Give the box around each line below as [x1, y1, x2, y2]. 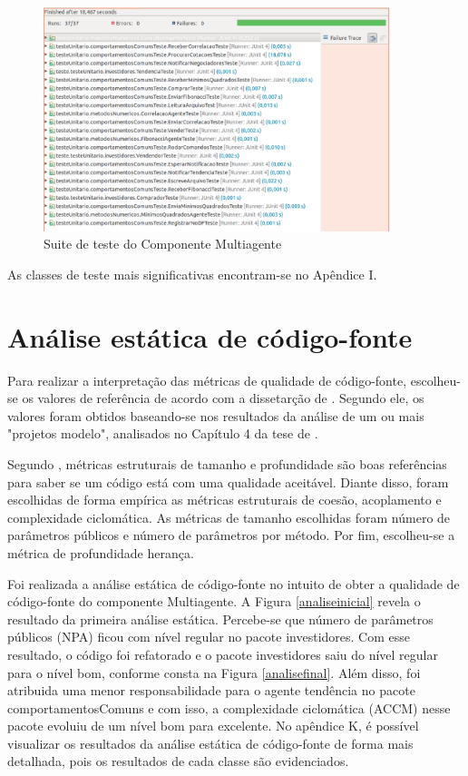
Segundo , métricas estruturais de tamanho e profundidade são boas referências [7, 454, 447, 473]
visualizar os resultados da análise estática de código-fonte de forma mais [7, 733, 414, 752]
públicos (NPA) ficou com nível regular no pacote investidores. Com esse [7, 627, 410, 646]
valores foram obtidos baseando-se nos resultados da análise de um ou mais [7, 406, 424, 425]
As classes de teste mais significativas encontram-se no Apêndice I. [7, 264, 377, 283]
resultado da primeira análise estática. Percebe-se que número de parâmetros [7, 609, 434, 628]
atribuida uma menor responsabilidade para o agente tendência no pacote [7, 681, 415, 700]
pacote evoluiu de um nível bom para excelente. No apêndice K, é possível [7, 716, 419, 735]
